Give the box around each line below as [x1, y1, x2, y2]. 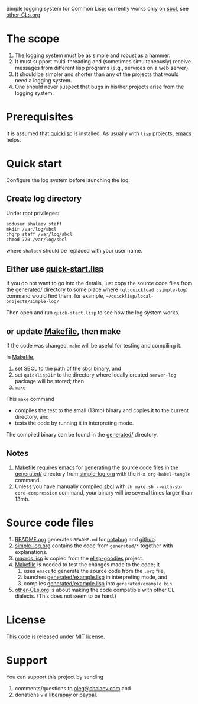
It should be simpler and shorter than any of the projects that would [14, 71, 179, 78]
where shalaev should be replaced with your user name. [6, 247, 143, 254]
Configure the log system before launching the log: [6, 176, 130, 183]
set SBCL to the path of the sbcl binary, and [14, 365, 121, 372]
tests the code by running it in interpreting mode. [14, 419, 134, 426]
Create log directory [6, 194, 82, 204]
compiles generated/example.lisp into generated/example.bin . [23, 580, 174, 587]
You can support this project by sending [6, 673, 103, 680]
